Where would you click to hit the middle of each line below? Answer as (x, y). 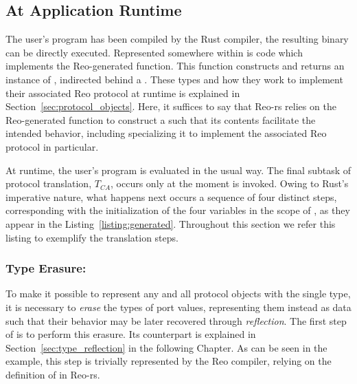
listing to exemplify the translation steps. (92, 237)
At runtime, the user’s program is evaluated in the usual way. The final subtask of (178, 170)
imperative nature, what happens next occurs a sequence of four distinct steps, (171, 196)
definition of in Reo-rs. (53, 374)
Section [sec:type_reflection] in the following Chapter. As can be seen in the (166, 347)
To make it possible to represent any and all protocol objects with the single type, (178, 294)
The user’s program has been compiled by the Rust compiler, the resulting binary (177, 39)
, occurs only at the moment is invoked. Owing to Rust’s (230, 183)
